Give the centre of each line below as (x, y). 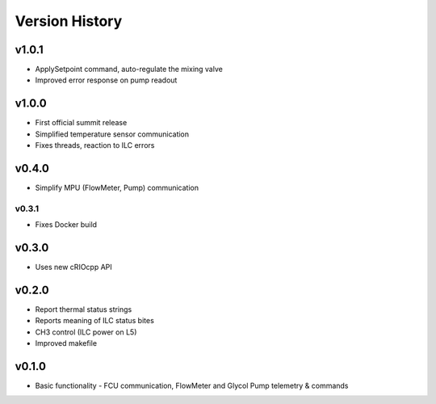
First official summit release (81, 123)
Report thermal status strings (84, 309)
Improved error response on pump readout (106, 80)
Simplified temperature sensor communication (112, 134)
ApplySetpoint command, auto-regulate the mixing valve (129, 69)
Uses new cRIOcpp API (73, 267)
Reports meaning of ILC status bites (95, 321)
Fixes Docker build (66, 225)
